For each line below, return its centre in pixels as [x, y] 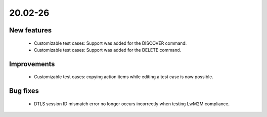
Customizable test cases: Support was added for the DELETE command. [108, 50]
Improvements [32, 64]
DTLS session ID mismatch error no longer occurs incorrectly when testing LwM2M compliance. [132, 104]
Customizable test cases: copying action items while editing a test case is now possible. [124, 77]
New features [30, 30]
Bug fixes [24, 91]
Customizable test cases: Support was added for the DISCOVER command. [110, 43]
